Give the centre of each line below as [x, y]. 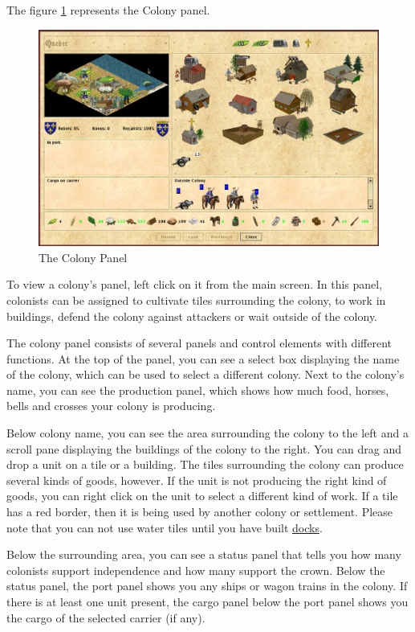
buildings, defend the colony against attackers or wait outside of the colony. [192, 316]
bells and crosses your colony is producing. [111, 406]
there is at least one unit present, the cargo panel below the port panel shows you [207, 602]
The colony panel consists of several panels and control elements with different [199, 343]
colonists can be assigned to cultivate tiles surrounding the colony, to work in [196, 300]
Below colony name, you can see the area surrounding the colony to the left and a [207, 433]
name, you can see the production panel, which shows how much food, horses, [198, 390]
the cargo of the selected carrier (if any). [106, 617]
